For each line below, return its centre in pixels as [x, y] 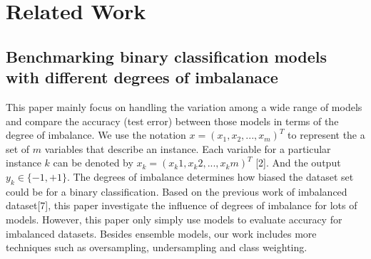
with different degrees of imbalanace [142, 77]
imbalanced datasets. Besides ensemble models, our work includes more [161, 233]
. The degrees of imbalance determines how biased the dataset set [210, 176]
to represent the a [326, 135]
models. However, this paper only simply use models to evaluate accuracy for [174, 219]
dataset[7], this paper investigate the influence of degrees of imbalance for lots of [182, 205]
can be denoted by [93, 163]
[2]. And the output [298, 163]
